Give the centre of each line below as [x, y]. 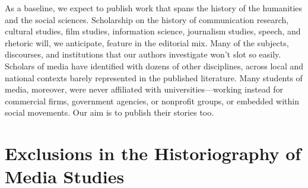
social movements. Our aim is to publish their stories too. [109, 112]
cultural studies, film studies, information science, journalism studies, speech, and [153, 31]
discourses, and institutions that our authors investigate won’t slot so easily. [143, 54]
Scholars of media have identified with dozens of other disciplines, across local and [154, 66]
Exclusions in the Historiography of [153, 153]
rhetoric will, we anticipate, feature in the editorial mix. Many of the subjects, [147, 42]
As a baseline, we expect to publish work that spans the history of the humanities [154, 8]
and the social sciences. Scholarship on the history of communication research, [147, 19]
